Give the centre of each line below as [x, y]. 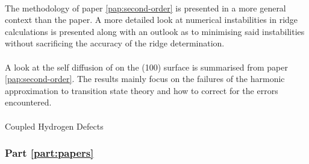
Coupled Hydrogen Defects [54, 126]
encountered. [28, 102]
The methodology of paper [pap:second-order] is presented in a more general [145, 8]
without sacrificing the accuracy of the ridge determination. [115, 43]
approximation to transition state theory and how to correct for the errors [142, 90]
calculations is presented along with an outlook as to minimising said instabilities [155, 31]
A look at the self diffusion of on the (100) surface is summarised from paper [146, 67]
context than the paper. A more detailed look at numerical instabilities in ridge [151, 20]
